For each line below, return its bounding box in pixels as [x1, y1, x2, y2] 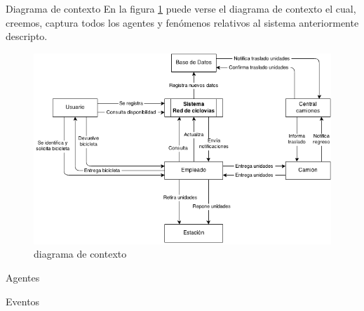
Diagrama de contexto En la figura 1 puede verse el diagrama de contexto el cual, [6, 1, 356, 15]
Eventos [6, 293, 40, 308]
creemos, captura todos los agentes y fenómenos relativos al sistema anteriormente [6, 15, 359, 29]
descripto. [6, 29, 48, 44]
